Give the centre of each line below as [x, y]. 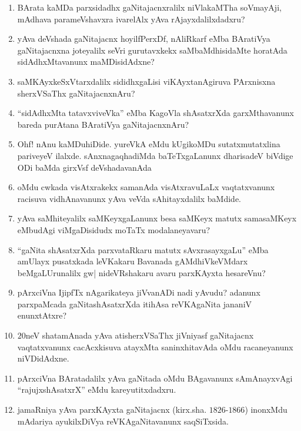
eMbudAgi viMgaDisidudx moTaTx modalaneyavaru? [114, 229]
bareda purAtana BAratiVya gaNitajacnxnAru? [103, 124]
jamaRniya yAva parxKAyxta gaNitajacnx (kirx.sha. [112, 410]
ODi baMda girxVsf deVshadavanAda [84, 167]
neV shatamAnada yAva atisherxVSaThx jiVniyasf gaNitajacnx [140, 335]
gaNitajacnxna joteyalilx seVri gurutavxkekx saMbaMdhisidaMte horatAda [152, 50]
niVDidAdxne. [43, 358]
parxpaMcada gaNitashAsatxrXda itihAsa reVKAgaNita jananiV [135, 304]
